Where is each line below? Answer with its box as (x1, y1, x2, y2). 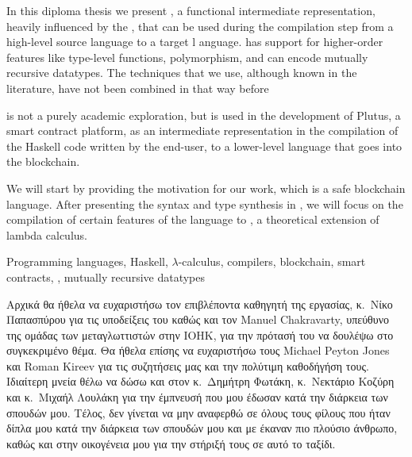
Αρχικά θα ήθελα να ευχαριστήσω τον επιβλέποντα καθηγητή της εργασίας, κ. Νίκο (6, 295, 393, 312)
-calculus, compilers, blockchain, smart (178, 253, 366, 270)
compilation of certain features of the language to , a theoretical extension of (6, 211, 379, 228)
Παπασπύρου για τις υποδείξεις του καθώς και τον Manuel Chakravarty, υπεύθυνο (6, 311, 390, 328)
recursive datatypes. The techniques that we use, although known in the (6, 64, 357, 81)
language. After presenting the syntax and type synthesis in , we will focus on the (6, 195, 403, 212)
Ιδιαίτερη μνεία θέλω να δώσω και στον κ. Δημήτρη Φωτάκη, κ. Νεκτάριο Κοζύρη (6, 373, 395, 390)
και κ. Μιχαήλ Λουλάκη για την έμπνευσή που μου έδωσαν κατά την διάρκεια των (6, 389, 388, 405)
